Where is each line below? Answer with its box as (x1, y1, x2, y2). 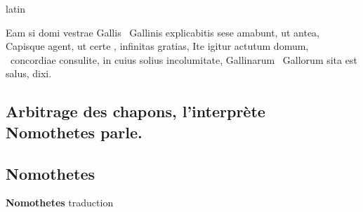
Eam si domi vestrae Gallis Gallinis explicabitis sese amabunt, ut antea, (6, 25, 320, 39)
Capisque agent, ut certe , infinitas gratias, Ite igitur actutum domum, (6, 39, 309, 53)
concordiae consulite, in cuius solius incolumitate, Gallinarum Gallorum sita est (10, 52, 357, 67)
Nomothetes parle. (6, 121, 143, 143)
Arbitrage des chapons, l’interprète (6, 100, 265, 122)
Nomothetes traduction (6, 195, 114, 210)
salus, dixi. (6, 66, 52, 81)
